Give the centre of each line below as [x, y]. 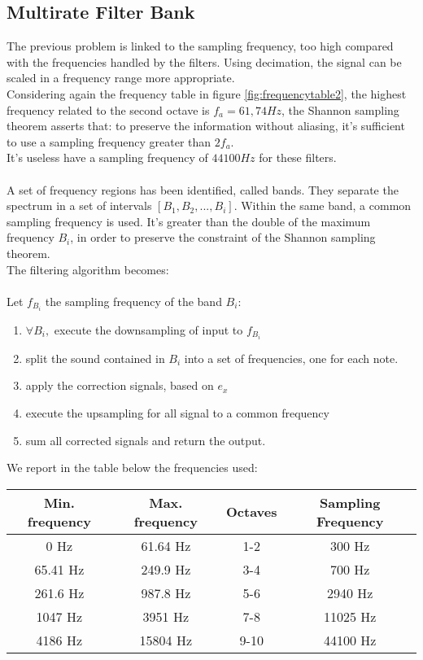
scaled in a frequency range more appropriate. [121, 78]
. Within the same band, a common [323, 205]
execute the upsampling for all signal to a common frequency [177, 413]
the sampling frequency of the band [133, 301]
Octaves [252, 512]
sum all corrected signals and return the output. [146, 440]
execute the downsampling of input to [148, 329]
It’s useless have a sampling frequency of [107, 157]
